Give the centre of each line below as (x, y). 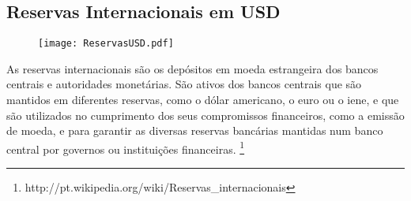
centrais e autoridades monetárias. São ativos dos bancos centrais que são (184, 84)
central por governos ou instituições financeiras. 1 (126, 147)
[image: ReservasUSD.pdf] (106, 44)
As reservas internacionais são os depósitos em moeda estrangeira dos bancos (192, 68)
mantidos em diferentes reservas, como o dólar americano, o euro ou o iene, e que (203, 100)
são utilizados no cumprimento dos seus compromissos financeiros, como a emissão (205, 115)
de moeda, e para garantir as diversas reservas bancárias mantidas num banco (195, 130)
